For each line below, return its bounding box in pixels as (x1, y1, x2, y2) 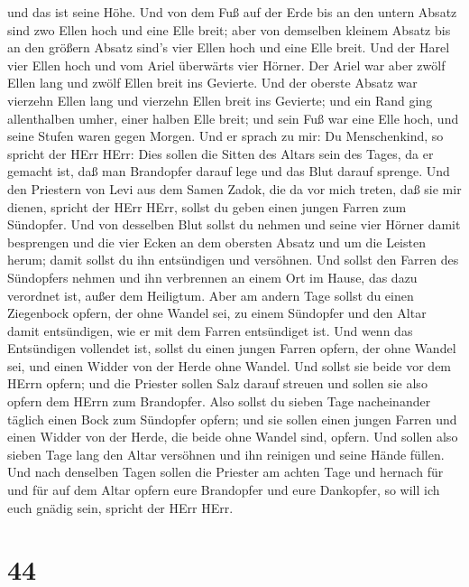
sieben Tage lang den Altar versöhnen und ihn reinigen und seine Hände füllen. (7, 444, 445, 463)
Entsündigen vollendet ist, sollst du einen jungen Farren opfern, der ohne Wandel (7, 339, 456, 358)
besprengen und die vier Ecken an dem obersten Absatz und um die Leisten (7, 232, 426, 251)
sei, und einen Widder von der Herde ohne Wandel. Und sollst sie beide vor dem (7, 356, 452, 375)
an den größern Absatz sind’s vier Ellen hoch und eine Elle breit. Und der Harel (7, 38, 450, 57)
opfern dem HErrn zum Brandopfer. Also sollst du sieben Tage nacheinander (7, 392, 431, 411)
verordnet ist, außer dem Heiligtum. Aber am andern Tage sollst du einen (7, 285, 414, 304)
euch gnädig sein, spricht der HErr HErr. (7, 498, 234, 517)
